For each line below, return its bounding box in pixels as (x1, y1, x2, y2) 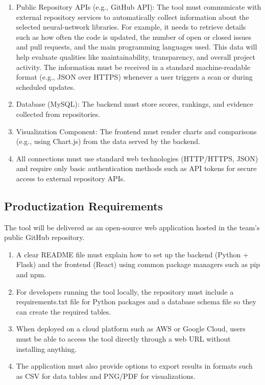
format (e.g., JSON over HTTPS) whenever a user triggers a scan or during (16, 71, 253, 82)
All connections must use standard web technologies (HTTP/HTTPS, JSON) (16, 153, 258, 163)
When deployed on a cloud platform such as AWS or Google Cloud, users (16, 323, 246, 334)
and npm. (16, 269, 46, 280)
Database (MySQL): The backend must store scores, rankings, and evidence (16, 99, 253, 109)
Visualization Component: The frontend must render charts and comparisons (16, 126, 257, 136)
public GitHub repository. (4, 232, 85, 243)
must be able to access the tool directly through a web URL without (16, 333, 231, 344)
